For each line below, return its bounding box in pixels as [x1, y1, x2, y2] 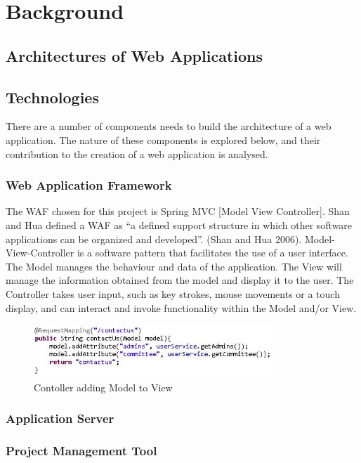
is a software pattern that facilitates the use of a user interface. [77, 245, 348, 260]
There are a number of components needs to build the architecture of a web [6, 119, 332, 133]
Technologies [6, 86, 99, 107]
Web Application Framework [6, 176, 172, 194]
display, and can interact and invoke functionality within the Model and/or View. [6, 300, 357, 315]
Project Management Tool [6, 441, 157, 459]
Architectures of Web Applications [6, 44, 263, 66]
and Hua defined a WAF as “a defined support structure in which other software [6, 217, 353, 232]
